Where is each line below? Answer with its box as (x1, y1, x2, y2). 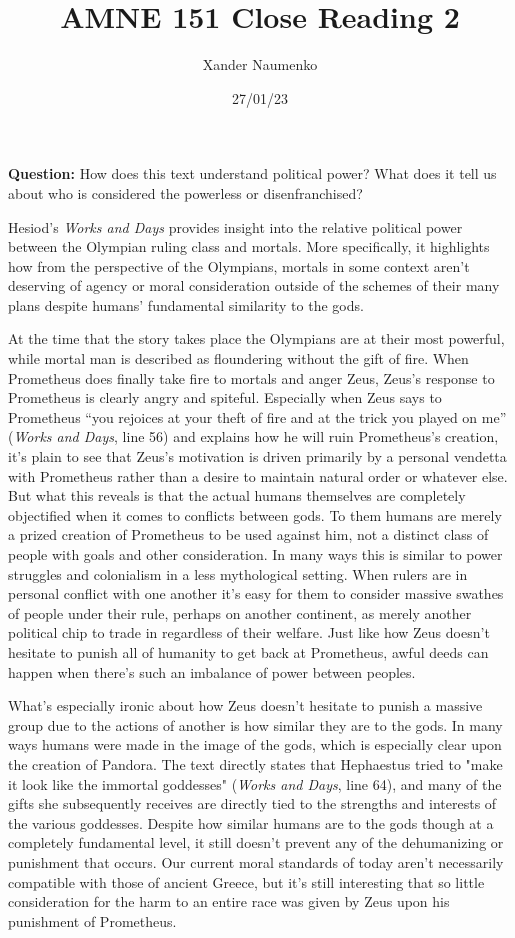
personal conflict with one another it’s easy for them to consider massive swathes (8, 583, 504, 604)
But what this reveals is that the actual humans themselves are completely (8, 485, 466, 506)
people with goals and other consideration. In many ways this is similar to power (8, 544, 503, 564)
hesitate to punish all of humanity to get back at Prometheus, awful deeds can (8, 641, 489, 662)
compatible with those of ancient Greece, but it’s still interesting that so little (8, 871, 485, 892)
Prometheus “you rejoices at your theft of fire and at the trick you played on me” (8, 406, 507, 427)
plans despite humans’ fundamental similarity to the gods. (8, 294, 364, 315)
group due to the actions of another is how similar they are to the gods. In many (8, 714, 503, 735)
